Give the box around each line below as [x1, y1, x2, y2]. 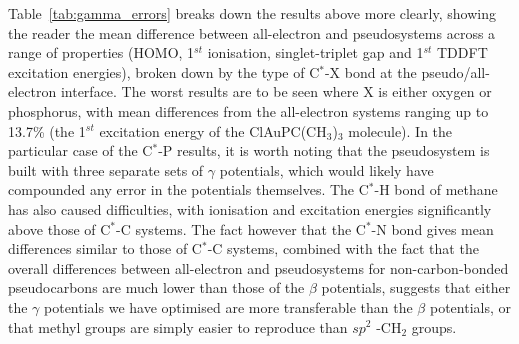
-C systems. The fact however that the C [116, 218, 366, 239]
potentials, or [429, 296, 511, 317]
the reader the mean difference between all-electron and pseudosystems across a [8, 22, 496, 43]
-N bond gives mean [371, 218, 494, 239]
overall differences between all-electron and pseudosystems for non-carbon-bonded [8, 257, 509, 278]
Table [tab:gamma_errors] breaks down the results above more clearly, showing [8, 3, 496, 23]
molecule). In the [348, 120, 453, 141]
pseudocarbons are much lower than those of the [8, 277, 305, 298]
